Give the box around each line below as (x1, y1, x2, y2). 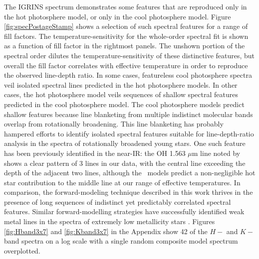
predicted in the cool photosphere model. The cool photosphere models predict (4, 99, 245, 109)
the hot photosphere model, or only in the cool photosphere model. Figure (4, 11, 231, 21)
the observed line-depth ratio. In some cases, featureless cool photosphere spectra (4, 70, 252, 80)
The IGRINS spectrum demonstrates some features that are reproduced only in (4, 1, 247, 11)
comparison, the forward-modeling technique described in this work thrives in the (4, 187, 253, 197)
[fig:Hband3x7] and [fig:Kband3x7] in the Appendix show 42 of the (4, 226, 208, 236)
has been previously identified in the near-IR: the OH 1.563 (4, 147, 186, 158)
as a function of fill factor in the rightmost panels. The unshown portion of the (4, 40, 245, 51)
